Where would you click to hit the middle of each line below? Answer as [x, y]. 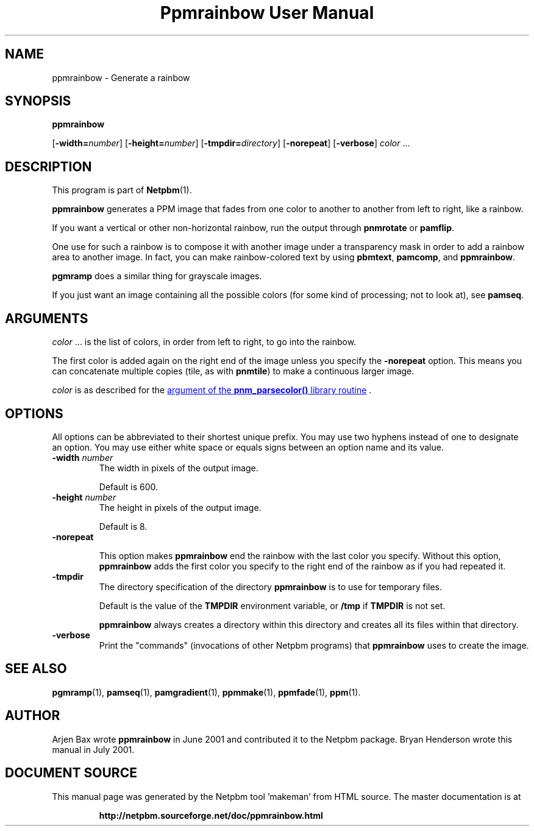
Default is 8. [123, 526]
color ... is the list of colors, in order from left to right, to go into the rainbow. [204, 342]
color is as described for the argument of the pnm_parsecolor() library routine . [212, 390]
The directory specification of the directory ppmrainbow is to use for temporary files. [271, 587]
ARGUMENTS [47, 318]
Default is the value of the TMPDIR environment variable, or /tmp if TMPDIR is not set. [272, 605]
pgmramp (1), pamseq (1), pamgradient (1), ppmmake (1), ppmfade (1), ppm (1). [206, 692]
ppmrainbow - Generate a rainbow [121, 77]
